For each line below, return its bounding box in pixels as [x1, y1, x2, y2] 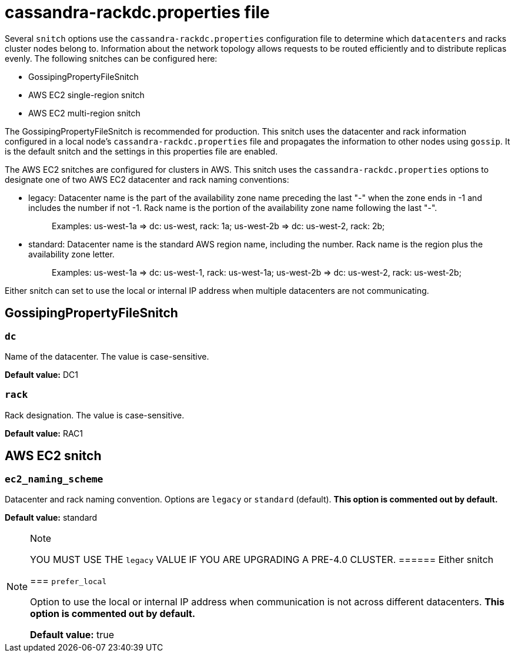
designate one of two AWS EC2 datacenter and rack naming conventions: [5, 174, 289, 185]
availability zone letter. [28, 249, 115, 259]
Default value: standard [5, 512, 98, 522]
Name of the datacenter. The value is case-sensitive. [5, 351, 209, 361]
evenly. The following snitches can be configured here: [5, 53, 218, 63]
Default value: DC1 [5, 369, 78, 380]
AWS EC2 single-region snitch [28, 89, 145, 100]
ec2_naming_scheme [5, 473, 103, 485]
